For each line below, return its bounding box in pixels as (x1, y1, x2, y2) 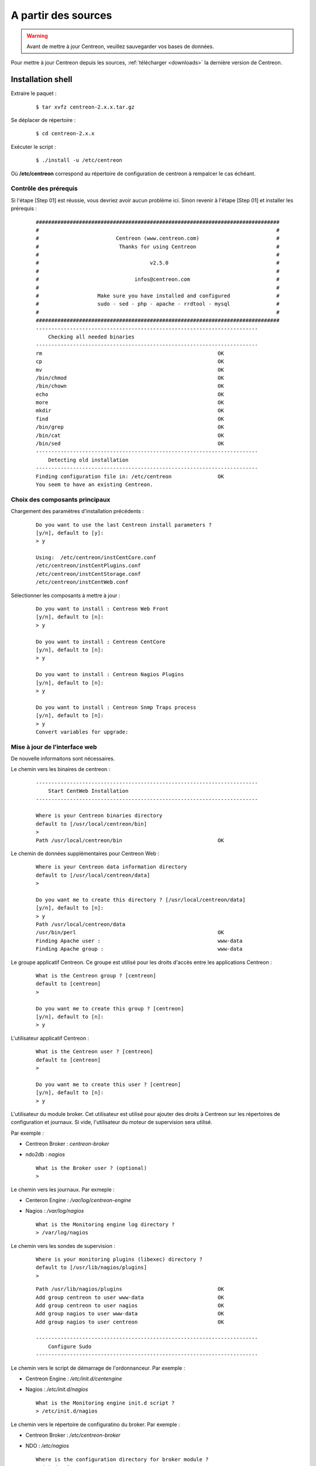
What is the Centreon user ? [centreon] (36, 1048, 153, 1055)
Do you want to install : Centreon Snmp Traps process (36, 704, 197, 711)
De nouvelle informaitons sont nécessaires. (11, 755, 115, 762)
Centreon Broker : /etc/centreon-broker (25, 1431, 121, 1438)
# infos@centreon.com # (36, 276, 280, 283)
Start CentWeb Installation (47, 788, 129, 795)
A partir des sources (11, 9, 112, 22)
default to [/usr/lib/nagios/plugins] (36, 1264, 147, 1271)
